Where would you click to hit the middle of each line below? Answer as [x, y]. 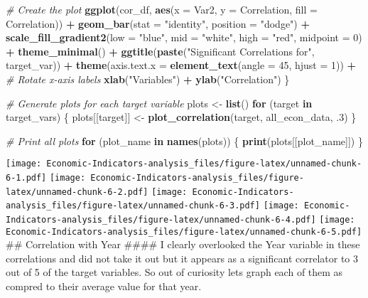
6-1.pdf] [26, 178]
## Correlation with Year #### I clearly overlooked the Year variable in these [183, 244]
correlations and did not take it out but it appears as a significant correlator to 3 [182, 258]
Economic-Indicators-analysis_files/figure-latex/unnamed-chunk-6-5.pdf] [184, 232]
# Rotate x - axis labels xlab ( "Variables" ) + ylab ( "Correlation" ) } [148, 79]
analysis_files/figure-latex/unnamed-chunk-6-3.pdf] [133, 206]
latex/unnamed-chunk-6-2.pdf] [77, 192]
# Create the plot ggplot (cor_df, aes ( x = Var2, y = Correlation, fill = [162, 9]
